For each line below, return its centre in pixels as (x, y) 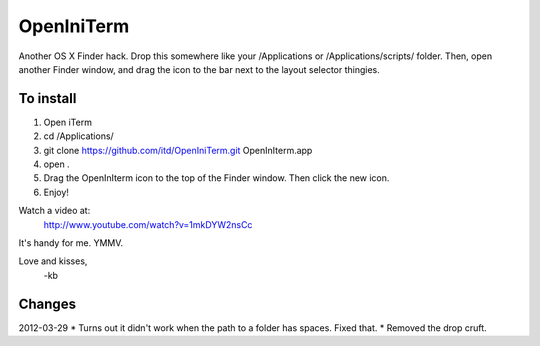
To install (47, 98)
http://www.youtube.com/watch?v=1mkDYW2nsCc (148, 224)
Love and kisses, (53, 261)
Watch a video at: (54, 211)
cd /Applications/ (78, 136)
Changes (47, 303)
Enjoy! (56, 192)
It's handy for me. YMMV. (71, 242)
